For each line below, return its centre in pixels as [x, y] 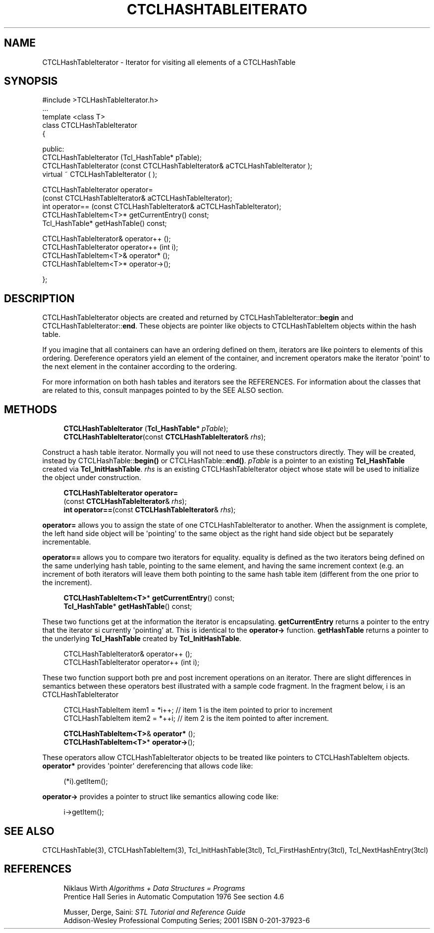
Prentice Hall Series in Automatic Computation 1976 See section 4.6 [174, 896]
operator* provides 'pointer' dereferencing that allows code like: [148, 766]
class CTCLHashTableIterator [90, 125]
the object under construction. [92, 478]
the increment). [67, 583]
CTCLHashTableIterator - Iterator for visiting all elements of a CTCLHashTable [169, 62]
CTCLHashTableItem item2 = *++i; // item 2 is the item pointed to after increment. [196, 718]
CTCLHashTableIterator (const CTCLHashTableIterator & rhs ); [165, 437]
